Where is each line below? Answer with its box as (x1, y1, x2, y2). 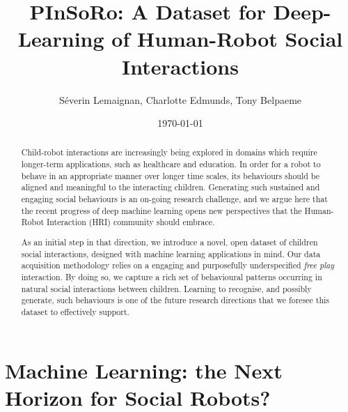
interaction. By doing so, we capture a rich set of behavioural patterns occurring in (21, 270, 322, 282)
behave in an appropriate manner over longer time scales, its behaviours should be (21, 169, 320, 181)
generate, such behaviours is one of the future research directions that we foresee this (21, 294, 330, 306)
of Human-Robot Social (111, 24, 343, 53)
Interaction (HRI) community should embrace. (46, 216, 215, 228)
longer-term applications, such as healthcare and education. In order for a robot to (21, 158, 321, 170)
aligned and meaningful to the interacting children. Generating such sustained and (21, 181, 320, 193)
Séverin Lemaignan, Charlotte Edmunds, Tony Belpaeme (58, 92, 302, 107)
